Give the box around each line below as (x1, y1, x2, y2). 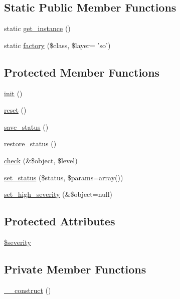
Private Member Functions (4, 261, 146, 276)
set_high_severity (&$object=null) (4, 189, 113, 199)
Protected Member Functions (4, 64, 160, 80)
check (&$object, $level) (4, 155, 78, 165)
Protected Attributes (4, 213, 115, 229)
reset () (4, 105, 27, 115)
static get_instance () (4, 23, 71, 34)
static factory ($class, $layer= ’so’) (4, 40, 111, 50)
